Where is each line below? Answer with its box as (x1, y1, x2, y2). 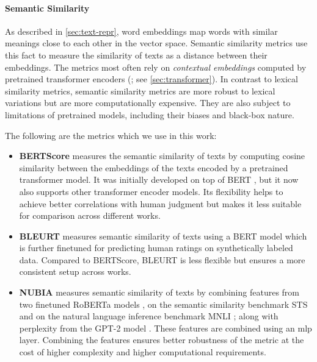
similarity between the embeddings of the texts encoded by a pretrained (19, 161, 288, 174)
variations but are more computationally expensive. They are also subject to (5, 96, 291, 109)
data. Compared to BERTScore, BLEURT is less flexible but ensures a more (19, 253, 305, 266)
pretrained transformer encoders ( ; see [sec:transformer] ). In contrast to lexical (5, 73, 298, 85)
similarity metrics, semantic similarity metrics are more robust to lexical (5, 84, 275, 97)
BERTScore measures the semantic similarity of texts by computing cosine (19, 149, 305, 162)
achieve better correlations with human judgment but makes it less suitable (19, 197, 302, 210)
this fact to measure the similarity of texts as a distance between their (5, 48, 268, 61)
